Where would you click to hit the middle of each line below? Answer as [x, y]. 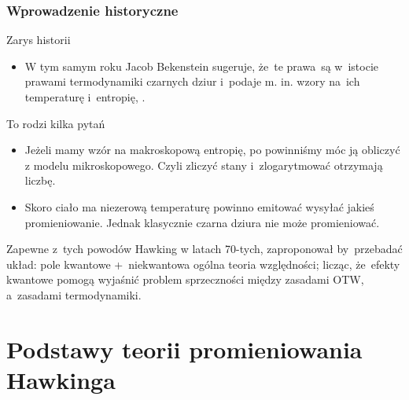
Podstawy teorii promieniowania [184, 349]
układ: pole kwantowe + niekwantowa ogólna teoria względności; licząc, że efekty [203, 264]
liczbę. [40, 180]
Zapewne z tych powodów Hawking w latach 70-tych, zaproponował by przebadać [204, 249]
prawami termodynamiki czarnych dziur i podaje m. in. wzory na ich [192, 81]
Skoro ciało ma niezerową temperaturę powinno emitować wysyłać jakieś [199, 206]
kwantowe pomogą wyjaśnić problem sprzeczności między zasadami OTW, [185, 279]
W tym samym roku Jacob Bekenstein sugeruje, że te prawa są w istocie [201, 66]
